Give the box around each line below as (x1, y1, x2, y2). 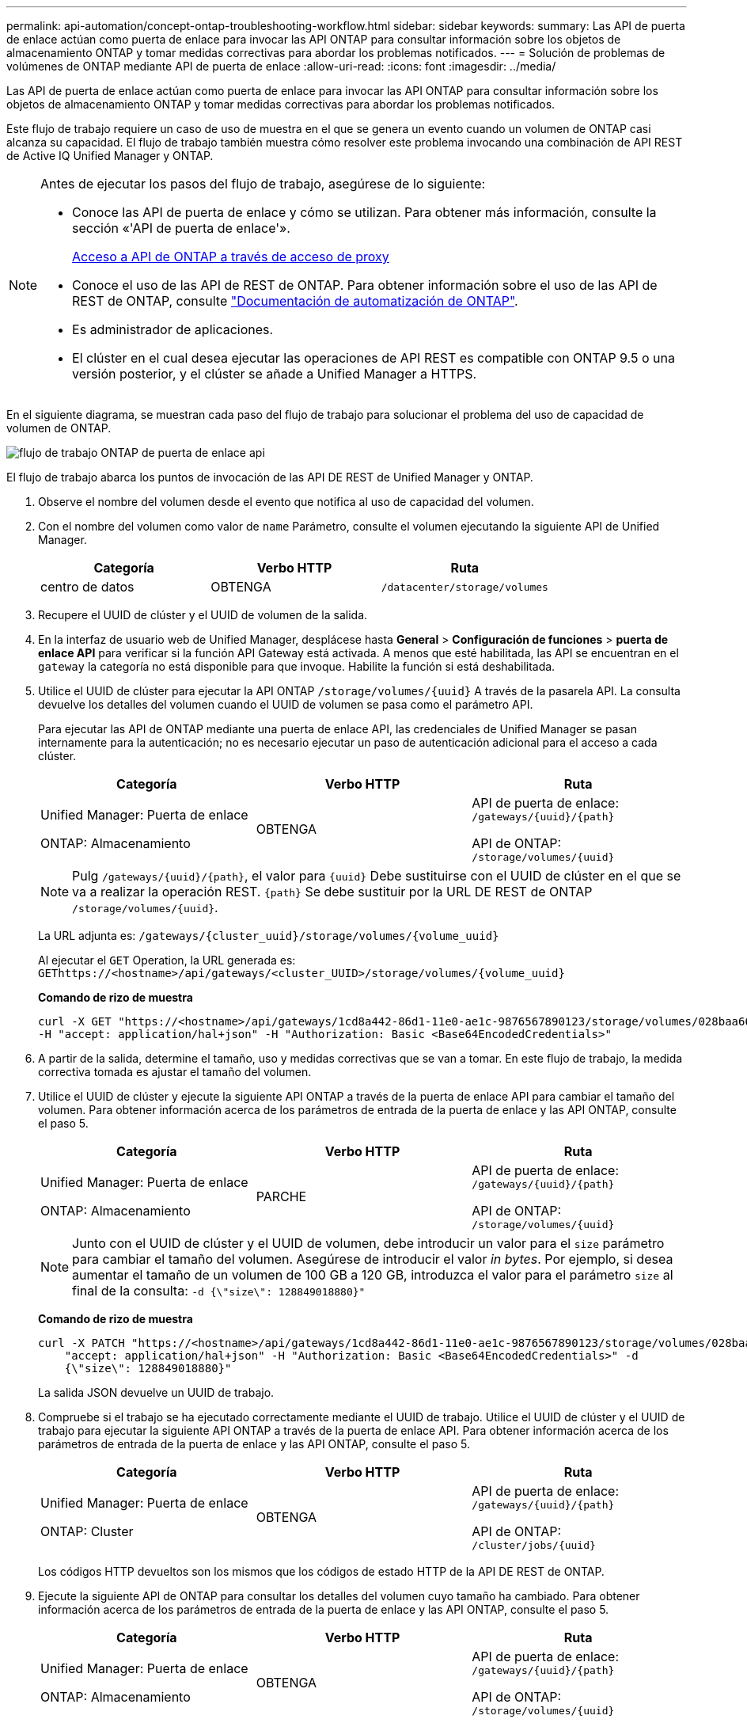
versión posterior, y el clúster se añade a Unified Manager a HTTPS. (72, 366, 477, 382)
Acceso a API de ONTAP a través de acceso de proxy (72, 249, 389, 264)
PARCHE (256, 1189, 307, 1204)
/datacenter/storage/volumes (381, 580, 548, 593)
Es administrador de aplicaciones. (72, 321, 274, 337)
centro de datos (40, 579, 135, 595)
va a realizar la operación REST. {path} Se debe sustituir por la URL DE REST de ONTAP (72, 884, 593, 900)
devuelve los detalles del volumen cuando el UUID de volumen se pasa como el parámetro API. (38, 698, 533, 711)
